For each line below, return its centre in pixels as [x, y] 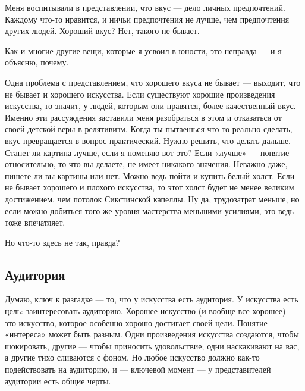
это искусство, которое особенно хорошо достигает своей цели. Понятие [136, 322]
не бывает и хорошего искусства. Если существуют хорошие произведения [140, 94]
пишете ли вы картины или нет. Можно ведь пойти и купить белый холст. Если [150, 175]
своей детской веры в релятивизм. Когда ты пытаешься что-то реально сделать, [149, 129]
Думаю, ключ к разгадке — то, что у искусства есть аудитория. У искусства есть [152, 299]
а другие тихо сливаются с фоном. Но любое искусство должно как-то [132, 357]
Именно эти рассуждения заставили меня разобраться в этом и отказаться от [143, 117]
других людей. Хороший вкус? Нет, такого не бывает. [102, 31]
